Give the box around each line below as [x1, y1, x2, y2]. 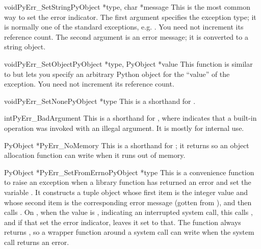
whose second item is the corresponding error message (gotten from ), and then [4, 197, 252, 207]
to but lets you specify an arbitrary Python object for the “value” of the [4, 68, 230, 79]
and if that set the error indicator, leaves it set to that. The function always [4, 216, 241, 227]
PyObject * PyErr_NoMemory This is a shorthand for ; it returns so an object [4, 140, 249, 150]
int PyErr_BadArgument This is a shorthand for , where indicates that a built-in [4, 113, 257, 123]
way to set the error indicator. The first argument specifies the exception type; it [4, 11, 256, 22]
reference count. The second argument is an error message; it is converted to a [4, 31, 248, 42]
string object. [4, 41, 46, 52]
